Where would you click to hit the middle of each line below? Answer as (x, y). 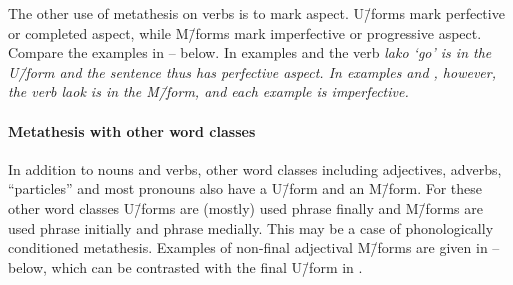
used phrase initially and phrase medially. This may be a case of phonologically (251, 227)
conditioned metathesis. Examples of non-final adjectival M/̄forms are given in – (254, 247)
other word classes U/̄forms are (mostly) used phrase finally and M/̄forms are (245, 207)
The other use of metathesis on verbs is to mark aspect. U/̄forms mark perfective (256, 13)
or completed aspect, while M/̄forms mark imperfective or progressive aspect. (245, 32)
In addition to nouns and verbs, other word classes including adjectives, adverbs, (255, 168)
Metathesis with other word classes (132, 130)
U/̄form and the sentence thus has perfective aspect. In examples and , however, (252, 71)
